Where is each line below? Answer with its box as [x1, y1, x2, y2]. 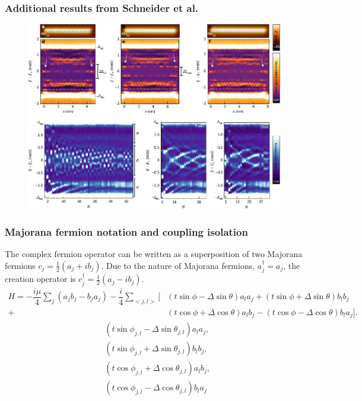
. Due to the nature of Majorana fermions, [101, 259, 255, 271]
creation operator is [5, 272, 76, 285]
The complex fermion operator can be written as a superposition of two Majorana [5, 248, 303, 260]
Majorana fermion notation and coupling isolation [5, 224, 248, 239]
